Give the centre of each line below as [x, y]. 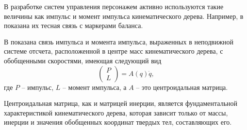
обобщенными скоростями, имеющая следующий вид [83, 60]
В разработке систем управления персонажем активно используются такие [114, 6]
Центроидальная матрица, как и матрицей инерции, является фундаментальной [121, 103]
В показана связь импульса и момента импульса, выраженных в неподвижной [119, 41]
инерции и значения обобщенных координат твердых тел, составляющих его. [118, 122]
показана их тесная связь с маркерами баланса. [74, 25]
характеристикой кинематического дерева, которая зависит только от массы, [116, 112]
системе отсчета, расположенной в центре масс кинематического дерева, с [114, 51]
